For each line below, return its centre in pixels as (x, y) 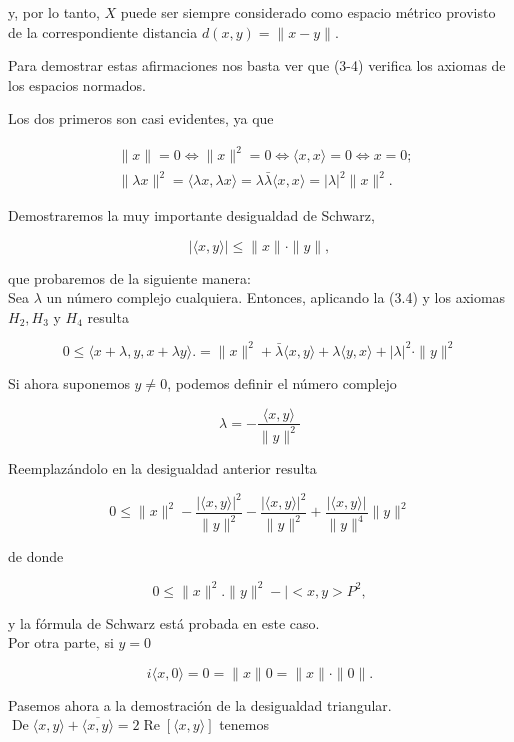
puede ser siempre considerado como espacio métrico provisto (308, 12)
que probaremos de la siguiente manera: (129, 277)
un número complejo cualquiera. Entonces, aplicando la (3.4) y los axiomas (276, 297)
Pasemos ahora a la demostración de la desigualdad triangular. (200, 704)
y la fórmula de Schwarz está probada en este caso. (164, 622)
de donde (36, 556)
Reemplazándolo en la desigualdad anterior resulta (162, 467)
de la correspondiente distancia (103, 31)
